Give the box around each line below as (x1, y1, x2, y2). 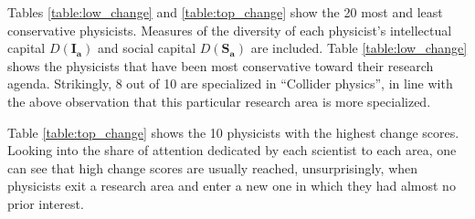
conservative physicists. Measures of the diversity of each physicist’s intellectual (7, 20, 452, 39)
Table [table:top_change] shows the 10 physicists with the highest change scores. (7, 122, 459, 141)
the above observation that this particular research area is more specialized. (7, 91, 431, 110)
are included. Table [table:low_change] (250, 38, 468, 57)
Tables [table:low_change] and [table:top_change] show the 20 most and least (7, 3, 443, 21)
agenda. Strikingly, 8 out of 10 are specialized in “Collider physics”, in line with (7, 74, 453, 93)
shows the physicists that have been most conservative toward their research (7, 56, 434, 75)
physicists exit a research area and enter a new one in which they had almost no (7, 176, 456, 195)
